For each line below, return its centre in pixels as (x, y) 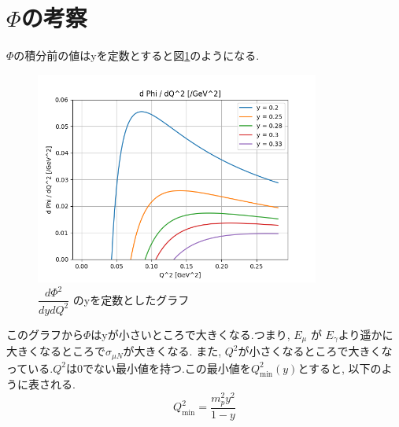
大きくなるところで (56, 351)
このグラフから (45, 334)
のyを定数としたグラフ (131, 299)
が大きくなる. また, (172, 351)
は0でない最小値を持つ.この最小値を (158, 368)
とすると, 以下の (340, 368)
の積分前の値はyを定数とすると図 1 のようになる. (137, 55)
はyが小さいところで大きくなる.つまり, (190, 334)
